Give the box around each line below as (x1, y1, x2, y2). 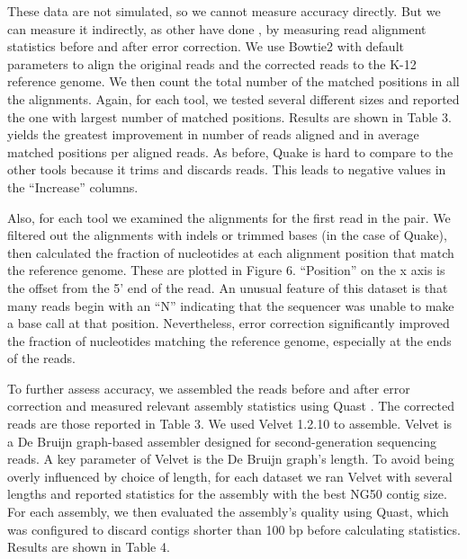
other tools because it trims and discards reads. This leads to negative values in (7, 160, 446, 179)
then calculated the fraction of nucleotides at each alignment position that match (7, 243, 454, 262)
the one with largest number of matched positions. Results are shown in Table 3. (7, 107, 452, 126)
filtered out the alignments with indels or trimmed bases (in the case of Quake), (7, 226, 447, 244)
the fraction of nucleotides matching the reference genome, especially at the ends (7, 331, 452, 350)
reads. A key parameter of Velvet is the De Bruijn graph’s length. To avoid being (7, 449, 454, 468)
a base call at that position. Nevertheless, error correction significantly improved (7, 314, 450, 333)
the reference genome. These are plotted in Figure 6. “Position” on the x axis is (7, 261, 445, 279)
